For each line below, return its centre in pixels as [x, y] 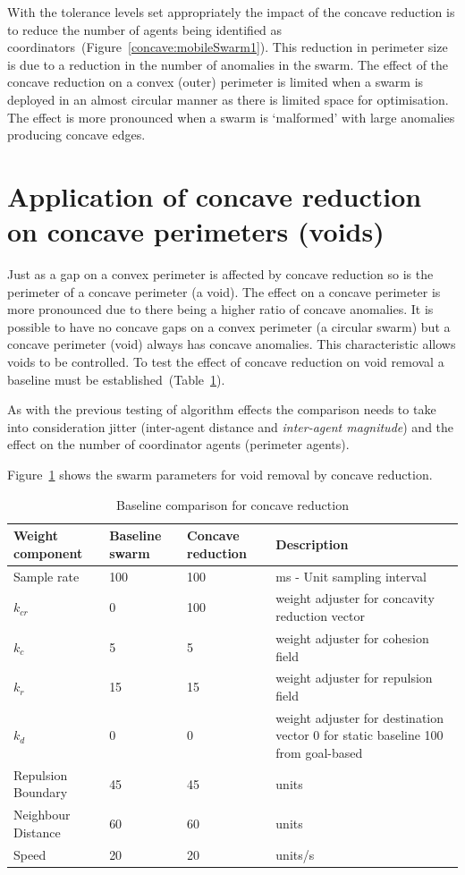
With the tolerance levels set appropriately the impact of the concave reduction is [231, 12]
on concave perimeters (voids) [196, 231]
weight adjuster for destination [360, 717]
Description [312, 544]
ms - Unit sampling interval [351, 576]
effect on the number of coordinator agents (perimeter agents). [178, 444]
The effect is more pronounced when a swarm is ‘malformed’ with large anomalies [231, 117]
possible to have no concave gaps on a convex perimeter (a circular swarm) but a [229, 326]
